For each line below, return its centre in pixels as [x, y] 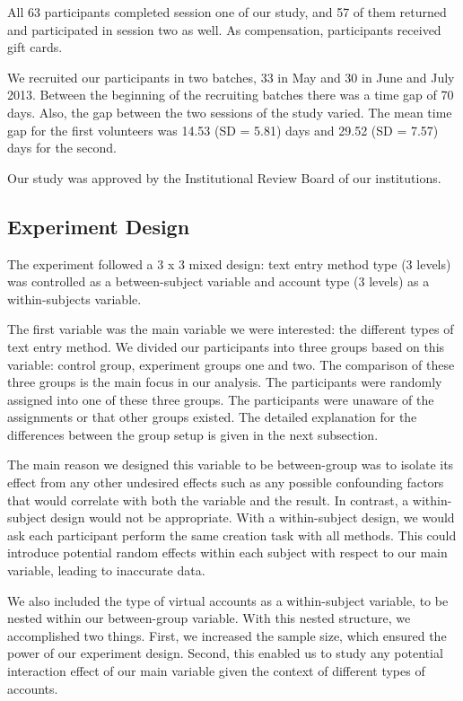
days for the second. [62, 148]
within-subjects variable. [74, 298]
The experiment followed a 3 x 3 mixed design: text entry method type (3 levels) [229, 263]
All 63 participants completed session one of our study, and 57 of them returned [227, 12]
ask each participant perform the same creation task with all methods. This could [232, 535]
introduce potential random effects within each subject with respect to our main [227, 552]
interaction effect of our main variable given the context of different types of [216, 671]
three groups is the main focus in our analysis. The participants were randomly [225, 382]
